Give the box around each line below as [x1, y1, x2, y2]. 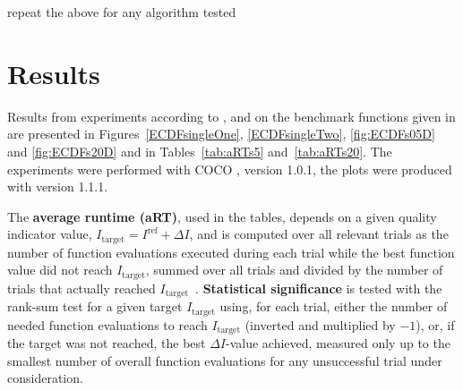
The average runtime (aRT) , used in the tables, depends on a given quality [7, 207, 437, 225]
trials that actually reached [7, 278, 156, 297]
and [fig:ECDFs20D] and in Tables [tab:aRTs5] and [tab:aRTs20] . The [7, 141, 392, 160]
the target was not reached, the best [7, 334, 206, 352]
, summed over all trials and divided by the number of [145, 260, 443, 279]
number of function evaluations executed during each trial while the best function [7, 242, 455, 261]
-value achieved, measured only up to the [226, 334, 450, 352]
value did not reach [7, 260, 113, 279]
